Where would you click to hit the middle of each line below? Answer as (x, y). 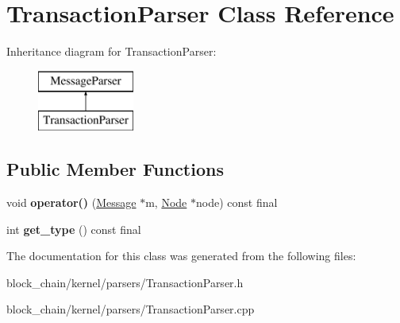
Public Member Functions (115, 169)
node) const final (237, 202)
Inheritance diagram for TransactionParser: (112, 51)
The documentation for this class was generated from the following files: (181, 256)
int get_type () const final (74, 229)
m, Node (166, 202)
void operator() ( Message (71, 202)
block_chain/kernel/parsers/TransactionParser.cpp (131, 309)
